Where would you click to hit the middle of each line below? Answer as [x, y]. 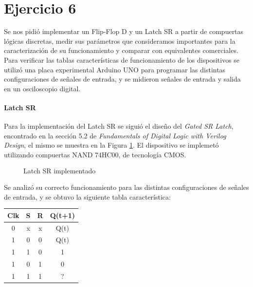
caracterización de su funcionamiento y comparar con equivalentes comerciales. [121, 50]
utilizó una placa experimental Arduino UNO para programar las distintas [115, 69]
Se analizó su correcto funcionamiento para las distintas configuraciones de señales [126, 187]
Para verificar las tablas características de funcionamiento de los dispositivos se [122, 59]
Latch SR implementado [60, 171]
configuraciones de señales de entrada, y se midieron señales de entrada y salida [122, 79]
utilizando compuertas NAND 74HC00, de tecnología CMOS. [95, 154]
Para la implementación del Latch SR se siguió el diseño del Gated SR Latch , [119, 126]
